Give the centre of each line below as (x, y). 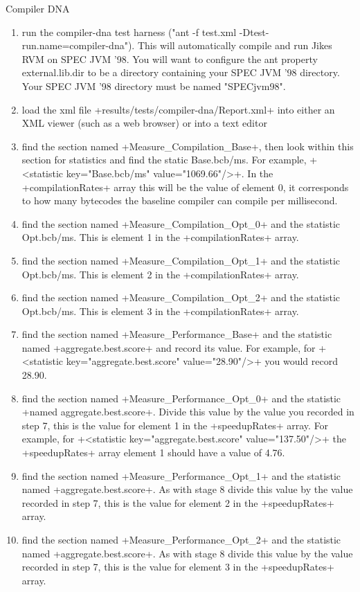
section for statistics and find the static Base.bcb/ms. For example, (164, 160)
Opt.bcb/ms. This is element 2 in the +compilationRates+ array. (160, 274)
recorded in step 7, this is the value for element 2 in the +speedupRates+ (178, 502)
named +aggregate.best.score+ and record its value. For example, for (169, 347)
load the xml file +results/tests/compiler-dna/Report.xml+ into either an (178, 109)
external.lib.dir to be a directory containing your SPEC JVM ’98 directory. (181, 72)
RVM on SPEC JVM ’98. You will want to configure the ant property (170, 59)
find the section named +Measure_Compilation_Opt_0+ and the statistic (181, 223)
